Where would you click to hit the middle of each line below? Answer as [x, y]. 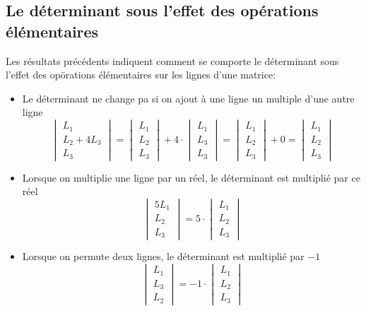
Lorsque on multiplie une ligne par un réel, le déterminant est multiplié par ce [191, 177]
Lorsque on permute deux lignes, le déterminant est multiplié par [163, 256]
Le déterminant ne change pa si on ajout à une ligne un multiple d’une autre [188, 98]
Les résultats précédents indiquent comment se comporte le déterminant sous [172, 60]
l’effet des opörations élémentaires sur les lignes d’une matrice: [141, 75]
